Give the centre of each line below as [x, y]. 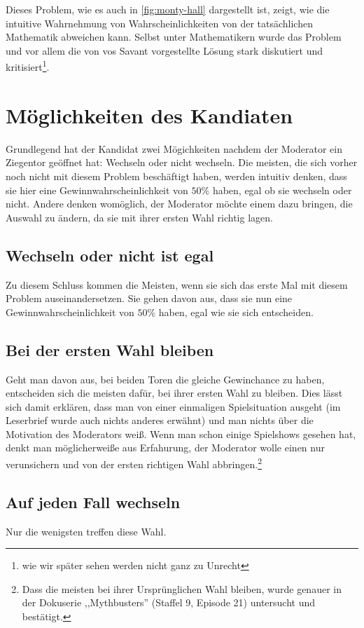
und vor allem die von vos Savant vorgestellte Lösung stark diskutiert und [164, 50]
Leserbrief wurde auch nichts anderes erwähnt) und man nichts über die [160, 420]
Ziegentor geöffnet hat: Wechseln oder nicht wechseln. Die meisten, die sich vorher [182, 162]
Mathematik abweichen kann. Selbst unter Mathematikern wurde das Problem [174, 37]
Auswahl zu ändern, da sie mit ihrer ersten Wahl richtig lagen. [139, 217]
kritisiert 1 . [28, 66]
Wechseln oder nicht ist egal [110, 255]
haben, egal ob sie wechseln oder [282, 190]
